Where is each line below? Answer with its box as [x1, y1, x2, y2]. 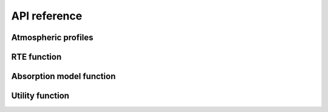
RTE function [11, 52, 62, 62]
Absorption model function [11, 71, 116, 82]
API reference [11, 9, 83, 23]
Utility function [11, 91, 70, 101]
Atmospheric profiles [11, 32, 94, 43]
